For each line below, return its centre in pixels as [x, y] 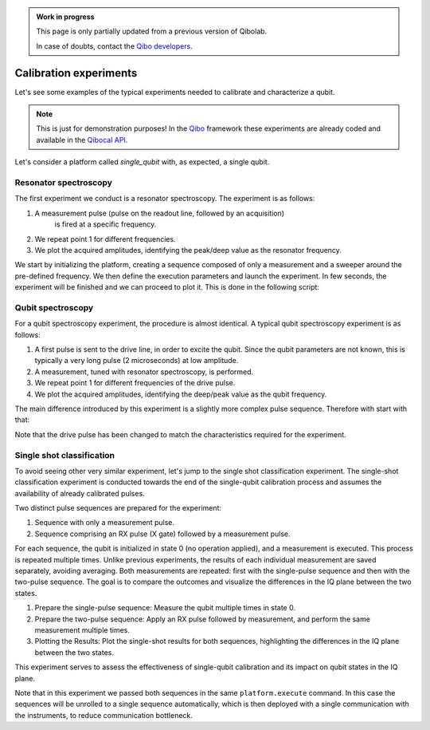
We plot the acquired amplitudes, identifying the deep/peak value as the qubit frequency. [181, 394]
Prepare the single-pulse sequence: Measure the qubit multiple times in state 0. [165, 608]
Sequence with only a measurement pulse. [105, 523]
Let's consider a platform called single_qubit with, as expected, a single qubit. [142, 162]
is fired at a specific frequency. [106, 224]
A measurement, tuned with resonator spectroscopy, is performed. [144, 372]
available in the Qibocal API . [82, 140]
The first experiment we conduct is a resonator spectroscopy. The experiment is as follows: [165, 199]
